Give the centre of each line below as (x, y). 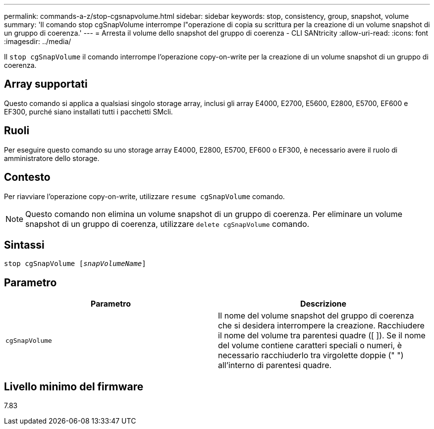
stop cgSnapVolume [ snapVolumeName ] (75, 264)
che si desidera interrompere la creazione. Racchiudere (321, 326)
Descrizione (323, 304)
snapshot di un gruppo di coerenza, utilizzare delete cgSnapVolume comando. (167, 224)
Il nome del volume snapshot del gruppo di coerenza (316, 316)
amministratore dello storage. (52, 158)
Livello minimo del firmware (74, 386)
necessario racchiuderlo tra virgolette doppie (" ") (311, 355)
